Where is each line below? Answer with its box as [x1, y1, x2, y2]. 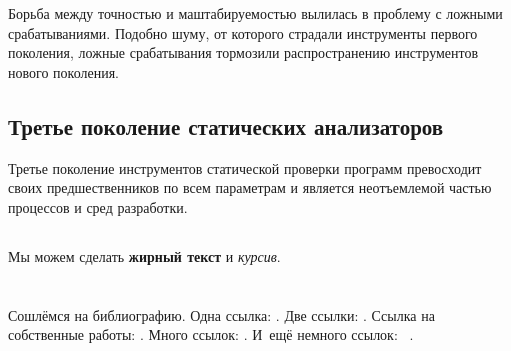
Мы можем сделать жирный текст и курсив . [8, 245, 281, 266]
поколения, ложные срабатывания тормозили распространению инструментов [8, 42, 479, 63]
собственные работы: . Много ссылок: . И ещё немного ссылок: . [8, 324, 414, 345]
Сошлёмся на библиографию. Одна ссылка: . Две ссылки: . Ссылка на [8, 304, 435, 325]
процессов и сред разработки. [8, 196, 188, 217]
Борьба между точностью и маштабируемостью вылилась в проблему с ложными [8, 3, 503, 23]
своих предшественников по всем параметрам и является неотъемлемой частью [8, 177, 492, 198]
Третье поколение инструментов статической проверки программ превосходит [8, 157, 482, 178]
